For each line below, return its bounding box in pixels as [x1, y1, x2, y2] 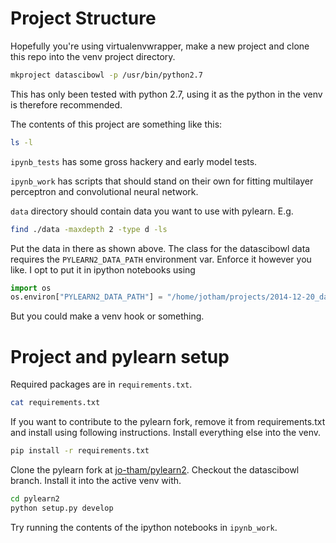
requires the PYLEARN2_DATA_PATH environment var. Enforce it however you [10, 253, 312, 265]
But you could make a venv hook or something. [10, 310, 205, 322]
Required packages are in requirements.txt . [10, 378, 193, 391]
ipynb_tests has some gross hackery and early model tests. [10, 155, 258, 167]
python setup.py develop [10, 503, 114, 513]
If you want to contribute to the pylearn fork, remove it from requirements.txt [10, 416, 326, 428]
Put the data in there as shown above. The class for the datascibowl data [10, 242, 311, 254]
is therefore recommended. [10, 98, 123, 111]
